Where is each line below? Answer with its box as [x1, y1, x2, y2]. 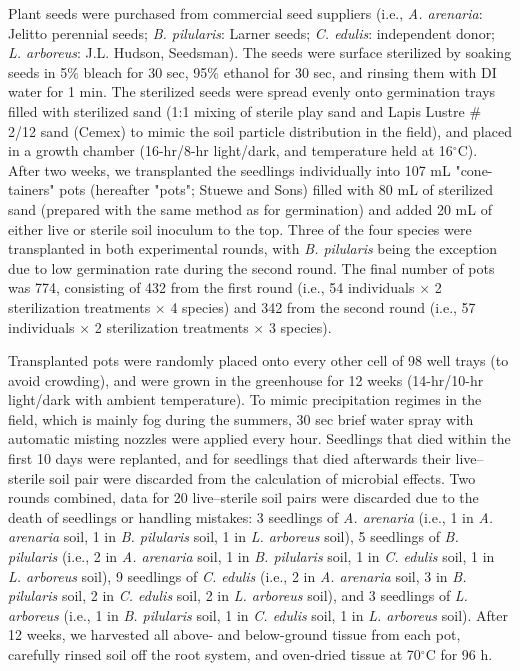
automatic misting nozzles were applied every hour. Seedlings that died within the [8, 428, 511, 449]
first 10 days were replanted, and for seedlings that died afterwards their [8, 448, 451, 469]
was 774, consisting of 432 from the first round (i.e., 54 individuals [8, 277, 415, 298]
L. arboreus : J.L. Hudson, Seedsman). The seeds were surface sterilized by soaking [8, 42, 512, 63]
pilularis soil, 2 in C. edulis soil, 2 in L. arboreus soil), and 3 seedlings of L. [8, 585, 468, 606]
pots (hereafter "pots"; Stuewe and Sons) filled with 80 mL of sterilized [59, 179, 494, 200]
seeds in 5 [8, 61, 68, 82]
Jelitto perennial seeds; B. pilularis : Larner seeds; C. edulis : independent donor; [8, 22, 496, 43]
